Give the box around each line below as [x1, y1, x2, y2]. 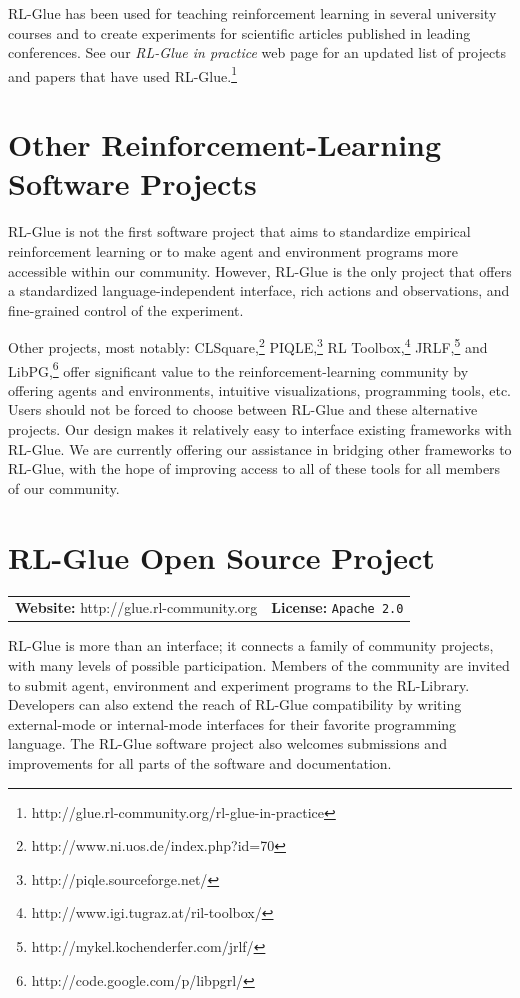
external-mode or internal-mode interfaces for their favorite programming [8, 713, 457, 734]
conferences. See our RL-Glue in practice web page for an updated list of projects [8, 42, 507, 63]
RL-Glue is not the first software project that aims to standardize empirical [8, 221, 471, 242]
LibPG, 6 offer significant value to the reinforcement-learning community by [8, 357, 469, 381]
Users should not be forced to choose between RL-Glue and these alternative [8, 399, 478, 420]
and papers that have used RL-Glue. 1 [8, 62, 237, 86]
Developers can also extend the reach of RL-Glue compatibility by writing [8, 694, 462, 715]
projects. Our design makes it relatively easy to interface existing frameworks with [8, 419, 512, 439]
